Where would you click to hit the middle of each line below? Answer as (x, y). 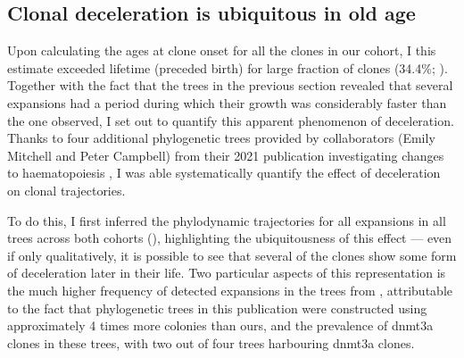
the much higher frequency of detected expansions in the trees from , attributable (230, 290)
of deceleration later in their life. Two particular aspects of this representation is (227, 273)
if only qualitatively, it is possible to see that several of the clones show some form (232, 255)
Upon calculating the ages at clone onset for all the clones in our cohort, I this (222, 50)
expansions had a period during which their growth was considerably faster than (227, 102)
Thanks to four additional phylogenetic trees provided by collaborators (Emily (221, 138)
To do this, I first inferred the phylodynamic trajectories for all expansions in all (227, 220)
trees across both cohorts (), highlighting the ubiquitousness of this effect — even (230, 238)
